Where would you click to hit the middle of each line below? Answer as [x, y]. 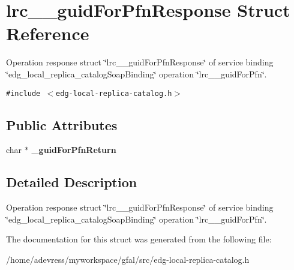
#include [23, 93]
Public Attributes [62, 124]
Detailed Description [72, 182]
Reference [48, 33]
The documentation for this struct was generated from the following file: [139, 239]
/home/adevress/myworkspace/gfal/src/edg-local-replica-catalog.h [128, 259]
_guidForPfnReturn [74, 150]
